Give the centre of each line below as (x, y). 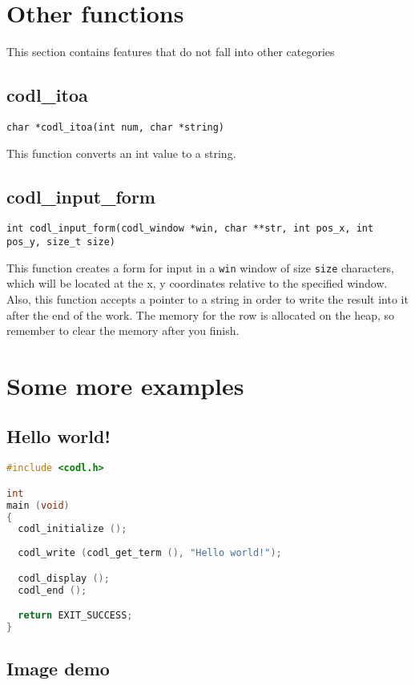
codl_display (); (64, 578)
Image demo (58, 669)
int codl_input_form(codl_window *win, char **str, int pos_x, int (190, 229)
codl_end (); (52, 590)
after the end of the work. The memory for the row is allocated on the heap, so (201, 314)
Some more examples (125, 385)
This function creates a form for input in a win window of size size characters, (200, 267)
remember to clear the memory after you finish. (123, 330)
